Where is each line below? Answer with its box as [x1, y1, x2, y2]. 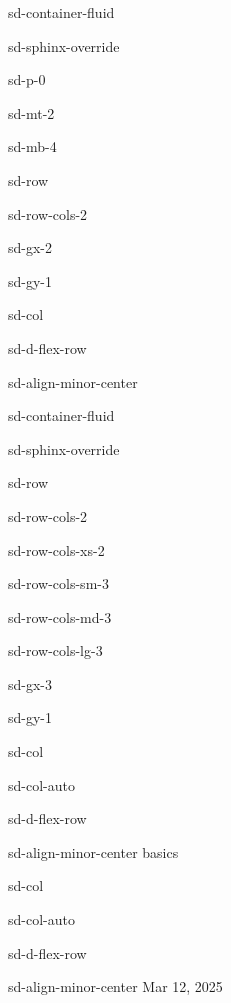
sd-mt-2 [8, 102, 55, 123]
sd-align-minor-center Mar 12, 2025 [8, 976, 223, 997]
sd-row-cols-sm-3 [8, 573, 109, 594]
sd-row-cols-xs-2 [8, 539, 105, 560]
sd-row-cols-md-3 [8, 606, 112, 627]
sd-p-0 [8, 69, 46, 90]
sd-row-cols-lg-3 [8, 640, 103, 661]
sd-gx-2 [8, 237, 53, 258]
